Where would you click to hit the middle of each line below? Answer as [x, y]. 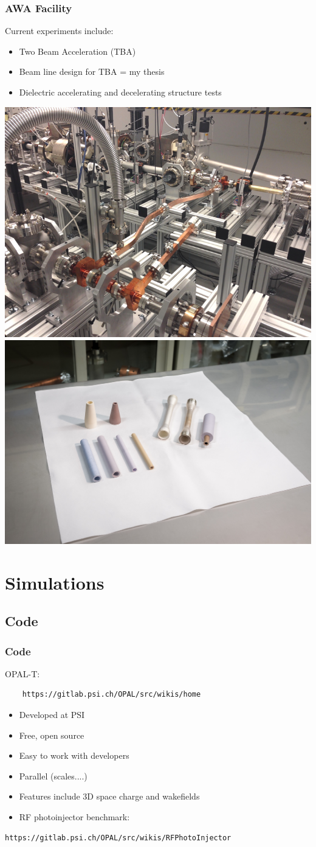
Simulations [55, 582]
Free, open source [52, 735]
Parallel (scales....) [53, 776]
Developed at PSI [52, 715]
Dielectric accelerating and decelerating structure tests [120, 92]
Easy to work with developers [74, 755]
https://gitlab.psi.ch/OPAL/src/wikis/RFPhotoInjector [118, 838]
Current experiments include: [59, 31]
